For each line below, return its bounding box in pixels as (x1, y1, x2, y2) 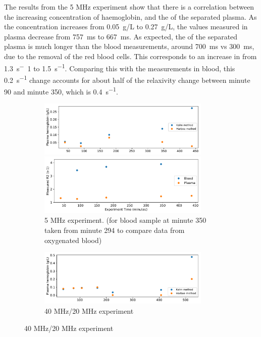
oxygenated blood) (44, 234, 102, 245)
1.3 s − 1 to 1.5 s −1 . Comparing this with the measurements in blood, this (4, 61, 235, 73)
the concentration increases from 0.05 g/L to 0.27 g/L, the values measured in (4, 21, 248, 32)
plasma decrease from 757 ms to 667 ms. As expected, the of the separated (4, 31, 238, 41)
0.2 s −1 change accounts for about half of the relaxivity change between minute (4, 73, 250, 85)
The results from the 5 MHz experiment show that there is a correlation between (4, 2, 254, 12)
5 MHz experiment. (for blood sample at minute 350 (44, 215, 206, 225)
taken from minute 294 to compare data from (44, 225, 185, 235)
